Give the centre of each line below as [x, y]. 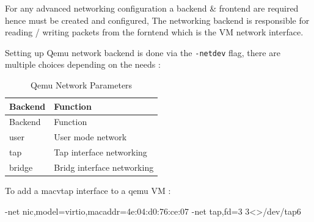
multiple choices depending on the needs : [83, 64]
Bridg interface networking [104, 167]
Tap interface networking [100, 152]
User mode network [90, 137]
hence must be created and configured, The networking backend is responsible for [157, 20]
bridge [21, 167]
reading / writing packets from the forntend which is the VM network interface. [154, 32]
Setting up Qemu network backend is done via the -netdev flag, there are [143, 52]
